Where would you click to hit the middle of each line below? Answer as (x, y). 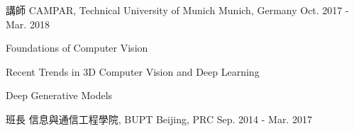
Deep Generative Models (59, 95)
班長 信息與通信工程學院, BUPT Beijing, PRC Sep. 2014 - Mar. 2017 (159, 119)
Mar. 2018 (28, 24)
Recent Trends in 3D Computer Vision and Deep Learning (133, 71)
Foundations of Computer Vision (77, 48)
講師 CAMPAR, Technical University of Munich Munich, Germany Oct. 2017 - (177, 10)
